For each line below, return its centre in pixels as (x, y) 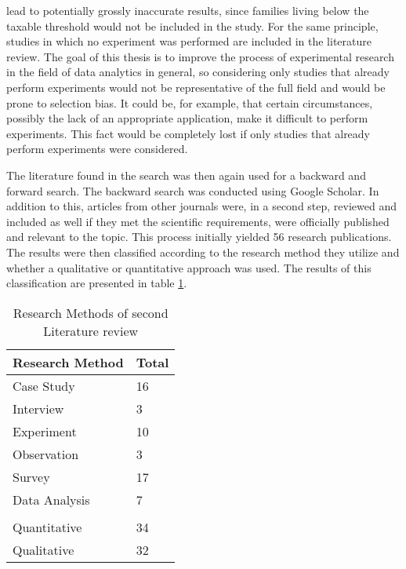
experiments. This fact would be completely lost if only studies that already (188, 133)
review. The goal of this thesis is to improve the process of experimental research (200, 56)
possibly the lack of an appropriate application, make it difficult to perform (187, 118)
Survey (31, 476)
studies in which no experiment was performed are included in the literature (189, 41)
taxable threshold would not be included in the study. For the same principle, (192, 26)
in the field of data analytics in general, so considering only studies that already (198, 72)
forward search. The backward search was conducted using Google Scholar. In (193, 190)
